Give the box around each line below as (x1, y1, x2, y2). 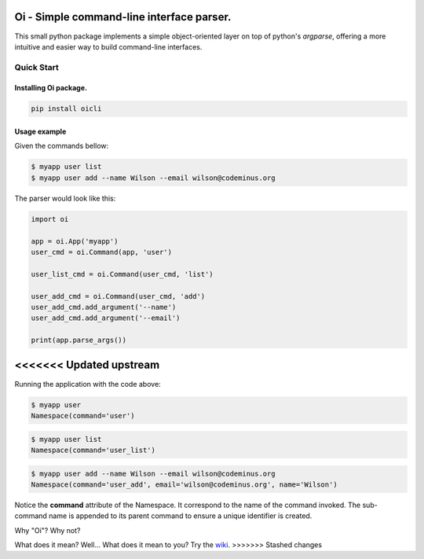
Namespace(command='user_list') (31, 445, 156, 454)
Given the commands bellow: (14, 142, 109, 151)
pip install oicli (31, 105, 102, 113)
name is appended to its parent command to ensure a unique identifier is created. (48, 511, 313, 520)
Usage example (14, 127, 67, 137)
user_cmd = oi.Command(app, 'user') (31, 248, 173, 256)
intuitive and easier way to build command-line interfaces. (14, 42, 203, 51)
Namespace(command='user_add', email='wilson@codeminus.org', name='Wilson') (31, 480, 338, 489)
